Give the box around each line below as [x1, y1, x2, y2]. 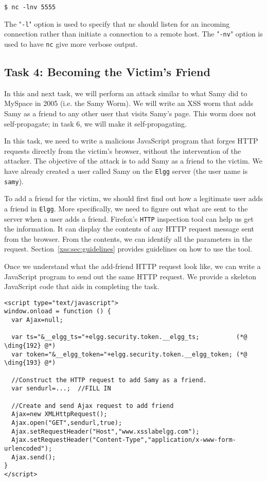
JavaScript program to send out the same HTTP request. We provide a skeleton [4, 271, 257, 281]
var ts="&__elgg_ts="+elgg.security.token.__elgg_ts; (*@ [11, 333, 247, 341]
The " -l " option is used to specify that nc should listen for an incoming [4, 18, 230, 29]
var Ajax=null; [11, 316, 63, 324]
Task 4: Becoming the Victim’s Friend [4, 64, 210, 80]
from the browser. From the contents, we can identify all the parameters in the [4, 233, 253, 244]
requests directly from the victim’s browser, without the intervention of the [4, 145, 241, 156]
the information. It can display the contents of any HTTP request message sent [4, 223, 255, 234]
